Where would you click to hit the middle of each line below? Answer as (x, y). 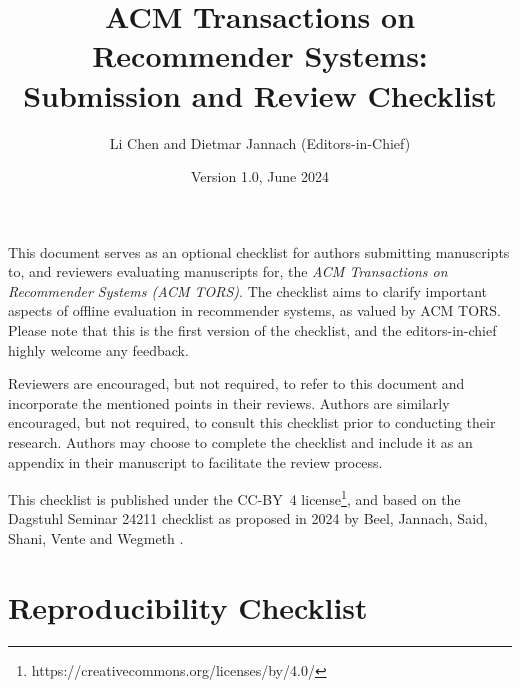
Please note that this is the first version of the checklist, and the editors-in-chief (252, 330)
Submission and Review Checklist (260, 94)
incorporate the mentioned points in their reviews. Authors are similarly (229, 402)
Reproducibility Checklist (188, 606)
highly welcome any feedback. (98, 349)
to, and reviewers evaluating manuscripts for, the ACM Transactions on (228, 271)
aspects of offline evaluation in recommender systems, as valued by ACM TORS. (255, 310)
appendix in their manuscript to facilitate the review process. (195, 461)
